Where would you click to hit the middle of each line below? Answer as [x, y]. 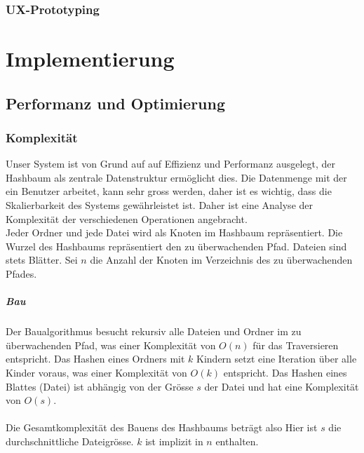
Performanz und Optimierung [116, 103]
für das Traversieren [296, 345]
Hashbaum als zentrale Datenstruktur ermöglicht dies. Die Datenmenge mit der [176, 177]
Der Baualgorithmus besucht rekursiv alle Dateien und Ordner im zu [154, 331]
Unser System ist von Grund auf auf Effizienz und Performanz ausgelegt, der [171, 164]
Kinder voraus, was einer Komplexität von [96, 372]
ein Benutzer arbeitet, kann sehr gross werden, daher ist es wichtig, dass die [169, 191]
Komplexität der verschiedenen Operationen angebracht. [127, 218]
